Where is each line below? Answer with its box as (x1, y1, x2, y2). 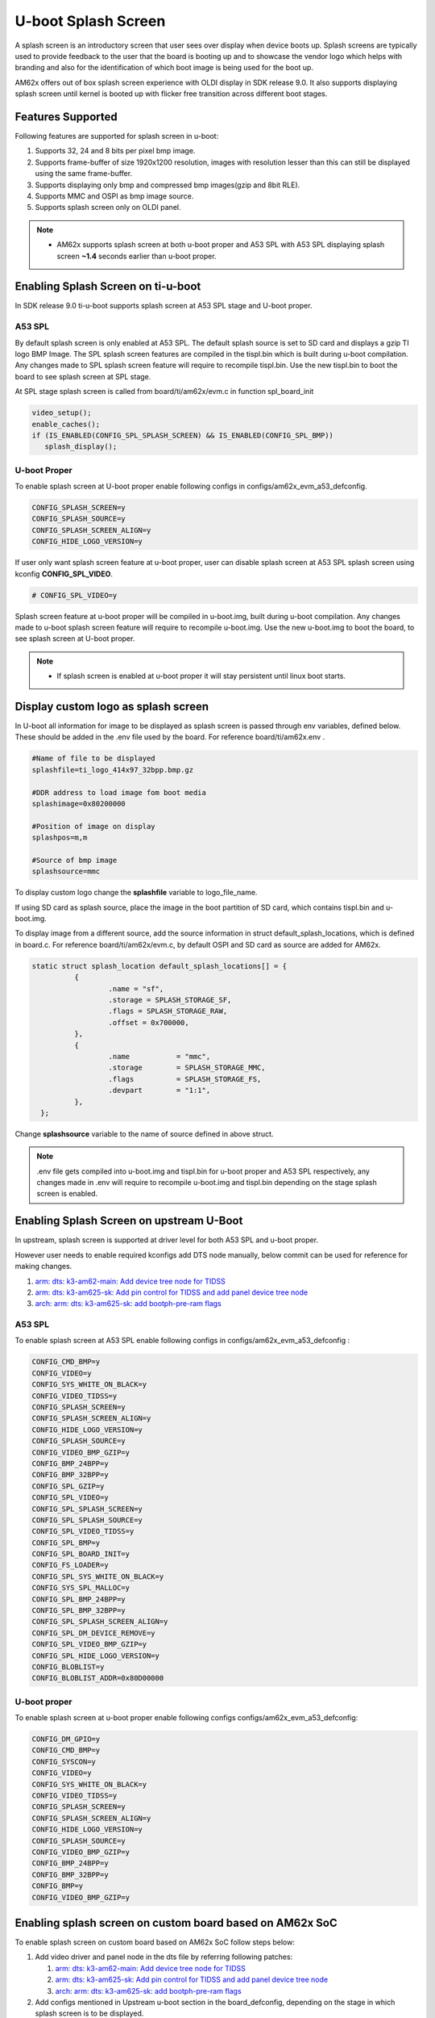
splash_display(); (44, 442, 118, 451)
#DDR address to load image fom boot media (31, 788, 207, 797)
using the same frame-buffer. (35, 169, 133, 178)
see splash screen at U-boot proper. (14, 634, 135, 643)
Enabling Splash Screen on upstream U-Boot (14, 1214, 243, 1228)
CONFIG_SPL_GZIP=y (31, 1481, 105, 1491)
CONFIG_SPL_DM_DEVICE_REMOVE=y (31, 1628, 156, 1638)
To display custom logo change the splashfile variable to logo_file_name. (14, 888, 258, 898)
